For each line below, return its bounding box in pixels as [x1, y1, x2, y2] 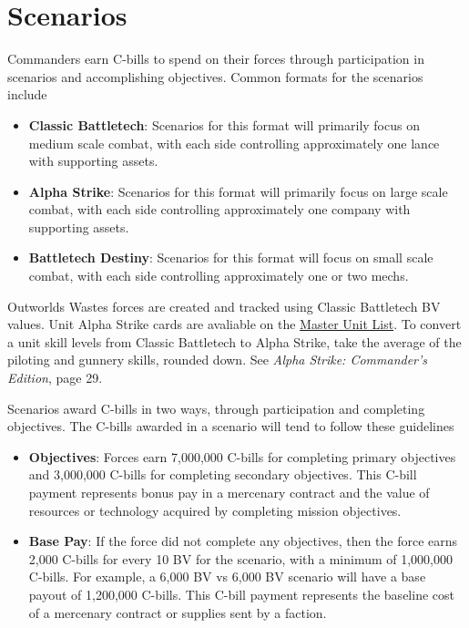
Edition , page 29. [7, 368, 103, 387]
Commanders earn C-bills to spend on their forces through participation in [7, 49, 424, 68]
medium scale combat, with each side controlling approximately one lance [28, 133, 440, 152]
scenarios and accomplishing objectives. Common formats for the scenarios [7, 67, 423, 86]
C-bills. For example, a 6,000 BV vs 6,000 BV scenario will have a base [28, 567, 426, 586]
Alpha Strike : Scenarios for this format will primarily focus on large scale [28, 181, 448, 201]
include [7, 85, 47, 104]
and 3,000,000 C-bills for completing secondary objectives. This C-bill [28, 465, 417, 484]
